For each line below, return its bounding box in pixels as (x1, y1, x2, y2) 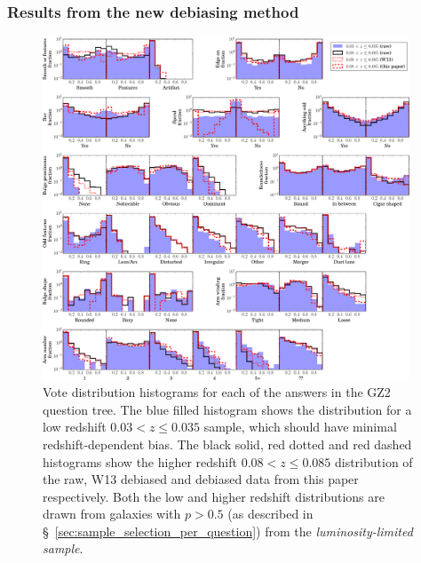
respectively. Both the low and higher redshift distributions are (43, 487, 385, 505)
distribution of (334, 452, 413, 471)
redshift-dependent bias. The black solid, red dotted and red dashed (43, 434, 412, 453)
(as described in (227, 504, 314, 523)
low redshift (43, 417, 107, 436)
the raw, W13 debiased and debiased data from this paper (43, 470, 359, 488)
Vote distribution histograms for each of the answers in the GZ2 (43, 383, 391, 401)
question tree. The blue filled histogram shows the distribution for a (43, 400, 412, 418)
